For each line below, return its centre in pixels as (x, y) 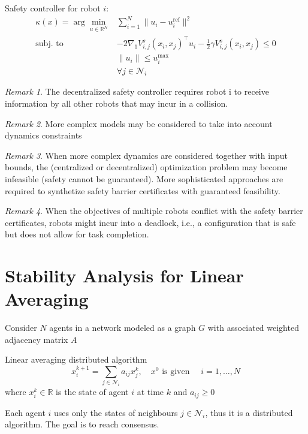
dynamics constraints (43, 135)
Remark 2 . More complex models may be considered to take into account (139, 123)
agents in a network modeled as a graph (123, 328)
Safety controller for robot (53, 8)
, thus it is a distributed (249, 412)
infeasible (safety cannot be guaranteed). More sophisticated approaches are (144, 179)
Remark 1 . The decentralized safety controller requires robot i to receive (137, 91)
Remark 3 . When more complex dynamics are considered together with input (146, 155)
